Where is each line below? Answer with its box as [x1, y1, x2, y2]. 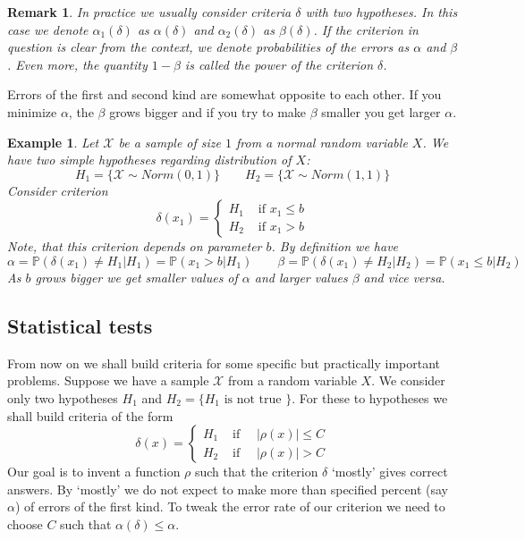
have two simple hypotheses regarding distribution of [7, 150, 292, 169]
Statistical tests [7, 311, 153, 339]
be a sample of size [118, 132, 221, 151]
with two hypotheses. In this [305, 3, 458, 21]
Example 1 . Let [7, 132, 99, 151]
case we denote [7, 20, 89, 38]
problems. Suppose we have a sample [7, 371, 209, 390]
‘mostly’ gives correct [331, 462, 448, 481]
